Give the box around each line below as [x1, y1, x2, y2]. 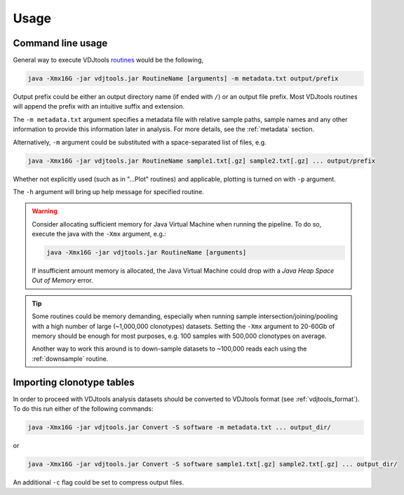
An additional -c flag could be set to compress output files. [13, 478, 184, 487]
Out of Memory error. [32, 276, 94, 285]
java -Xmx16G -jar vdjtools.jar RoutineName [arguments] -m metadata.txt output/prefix [27, 74, 339, 83]
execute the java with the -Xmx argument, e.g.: [32, 230, 166, 238]
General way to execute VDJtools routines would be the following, [13, 56, 203, 65]
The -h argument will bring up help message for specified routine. [13, 187, 205, 196]
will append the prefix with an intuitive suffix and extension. [13, 102, 185, 111]
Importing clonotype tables [13, 376, 135, 388]
